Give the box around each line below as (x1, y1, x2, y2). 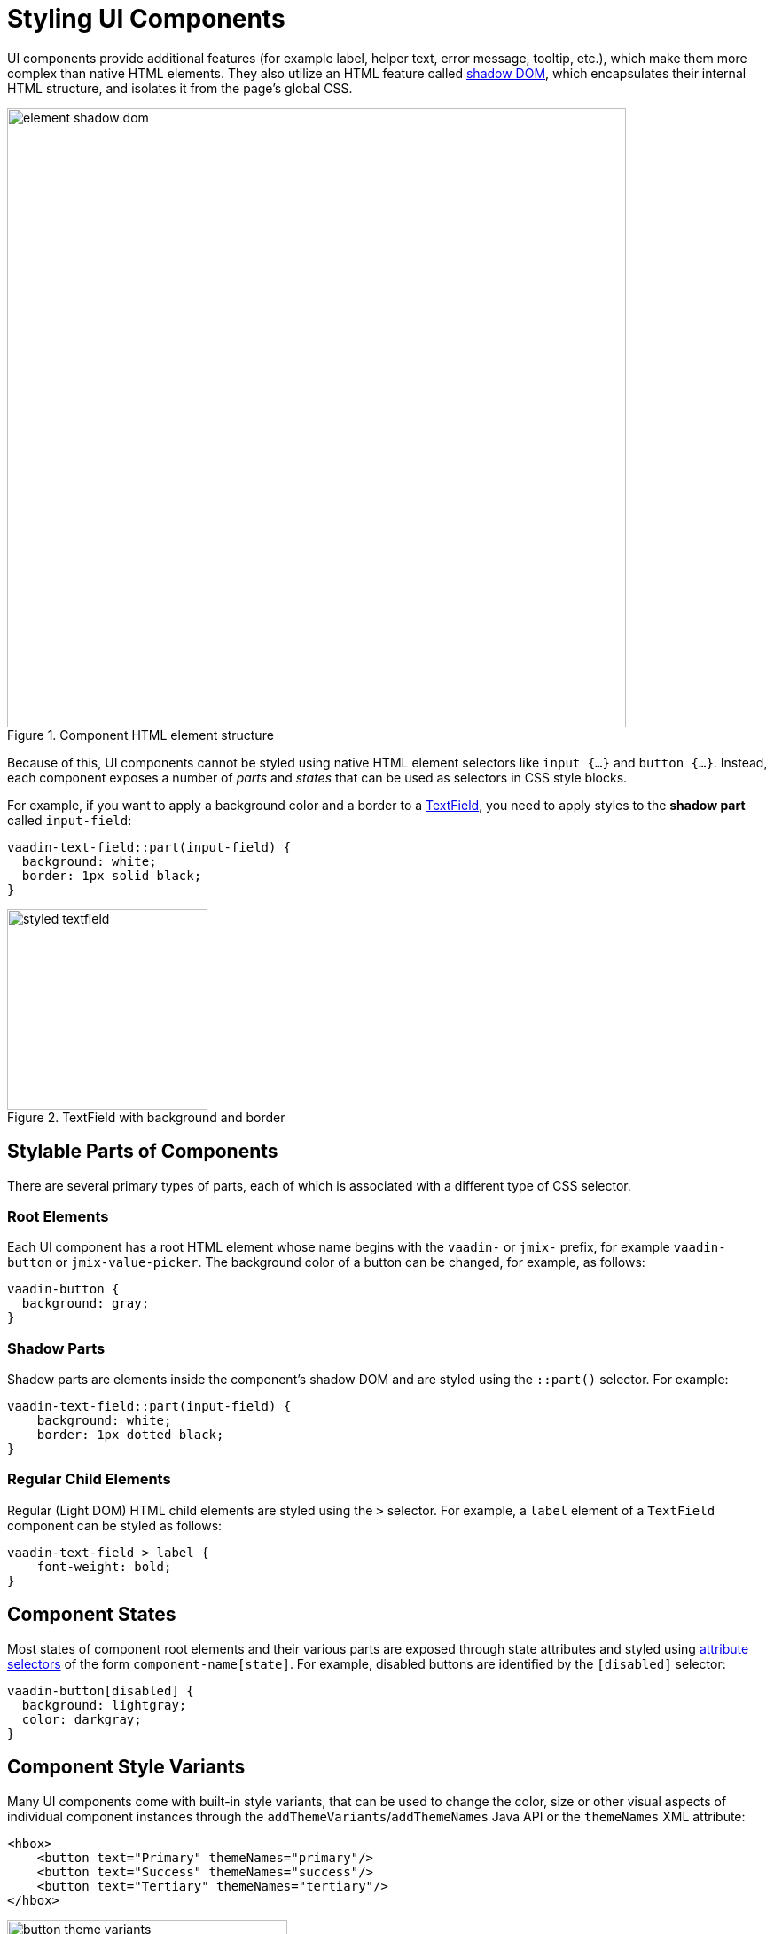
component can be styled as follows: (7, 1517, 223, 1533)
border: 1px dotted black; (36, 1427, 224, 1443)
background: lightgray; (21, 1697, 187, 1712)
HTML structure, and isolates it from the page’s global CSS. (7, 80, 353, 96)
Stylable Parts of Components (7, 1140, 278, 1163)
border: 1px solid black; (21, 868, 202, 883)
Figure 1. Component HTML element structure (7, 727, 274, 743)
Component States (7, 1603, 176, 1626)
